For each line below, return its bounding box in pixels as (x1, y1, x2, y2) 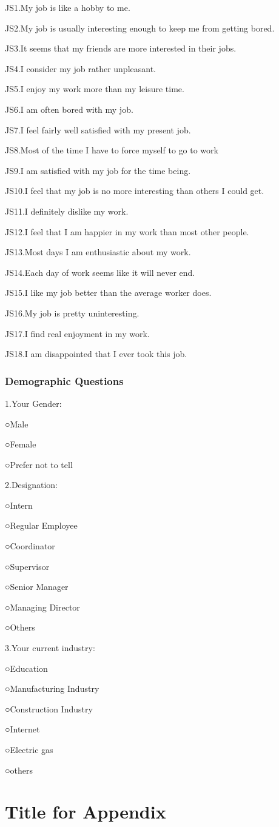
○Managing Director (5, 600, 80, 613)
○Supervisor (5, 560, 50, 572)
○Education (5, 661, 48, 674)
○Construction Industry (5, 702, 93, 715)
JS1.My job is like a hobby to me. (5, 1, 130, 13)
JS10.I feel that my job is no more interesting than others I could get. (5, 184, 264, 197)
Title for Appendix (5, 799, 166, 824)
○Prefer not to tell (5, 458, 73, 470)
